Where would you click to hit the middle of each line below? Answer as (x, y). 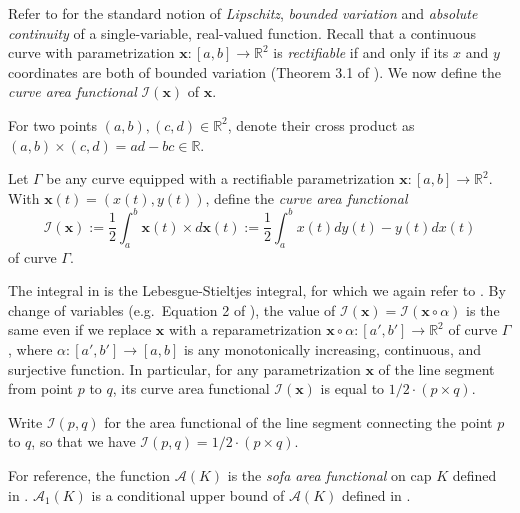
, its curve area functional (191, 388)
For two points (52, 124)
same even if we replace (80, 329)
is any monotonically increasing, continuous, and (332, 349)
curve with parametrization (91, 52)
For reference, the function (89, 474)
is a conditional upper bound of (188, 494)
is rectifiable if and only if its (361, 52)
